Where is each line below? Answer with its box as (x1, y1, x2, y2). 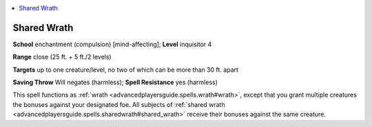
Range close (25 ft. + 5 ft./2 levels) (12, 52, 112, 61)
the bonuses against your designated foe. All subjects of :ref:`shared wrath (12, 100, 225, 108)
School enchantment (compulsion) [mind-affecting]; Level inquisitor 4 (12, 40, 212, 48)
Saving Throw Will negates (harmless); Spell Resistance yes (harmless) (12, 78, 218, 86)
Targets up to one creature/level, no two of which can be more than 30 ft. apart (12, 66, 239, 74)
